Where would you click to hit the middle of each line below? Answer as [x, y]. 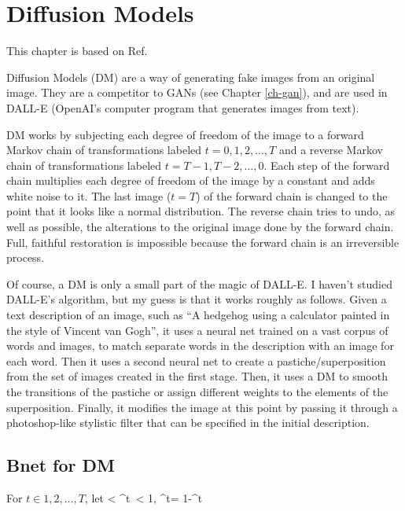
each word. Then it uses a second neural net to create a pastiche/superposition [196, 360]
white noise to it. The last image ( [89, 195]
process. [26, 257]
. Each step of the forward [327, 165]
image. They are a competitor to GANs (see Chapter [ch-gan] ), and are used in [197, 92]
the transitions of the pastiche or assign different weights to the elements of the [197, 392]
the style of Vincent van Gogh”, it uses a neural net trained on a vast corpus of [197, 330]
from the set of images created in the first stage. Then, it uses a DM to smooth [197, 376]
